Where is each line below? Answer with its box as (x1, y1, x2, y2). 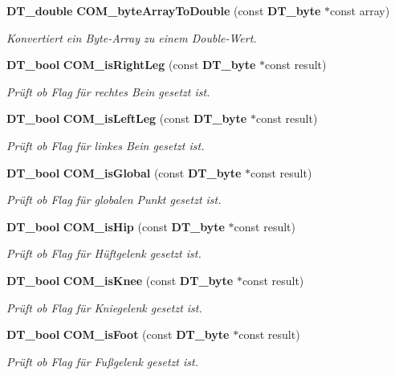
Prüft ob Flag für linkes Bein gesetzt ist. (6, 137, 205, 153)
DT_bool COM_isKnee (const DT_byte (6, 271, 234, 288)
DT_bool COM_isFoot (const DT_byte (6, 326, 230, 343)
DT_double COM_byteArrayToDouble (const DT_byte (6, 2, 321, 18)
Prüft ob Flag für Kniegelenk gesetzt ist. (6, 299, 202, 316)
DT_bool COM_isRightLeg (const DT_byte (6, 56, 256, 73)
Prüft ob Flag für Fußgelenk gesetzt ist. (6, 353, 198, 369)
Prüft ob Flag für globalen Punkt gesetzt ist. (6, 191, 222, 208)
